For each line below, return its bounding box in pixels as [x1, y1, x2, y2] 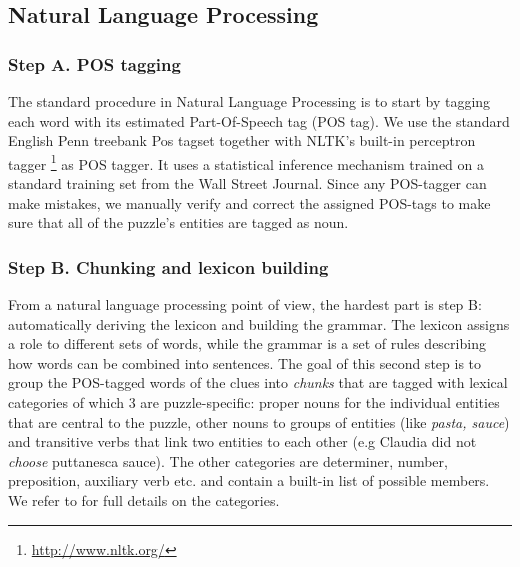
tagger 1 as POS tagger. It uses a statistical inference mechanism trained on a [8, 150, 484, 174]
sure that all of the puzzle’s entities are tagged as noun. [8, 212, 349, 233]
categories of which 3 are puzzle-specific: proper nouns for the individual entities [8, 392, 500, 412]
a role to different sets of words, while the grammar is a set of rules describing [8, 333, 486, 354]
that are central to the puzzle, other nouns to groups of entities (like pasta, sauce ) [8, 411, 510, 432]
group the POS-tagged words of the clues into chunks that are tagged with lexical [8, 372, 508, 393]
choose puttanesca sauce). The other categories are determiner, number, [8, 450, 448, 471]
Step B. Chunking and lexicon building [8, 254, 329, 279]
